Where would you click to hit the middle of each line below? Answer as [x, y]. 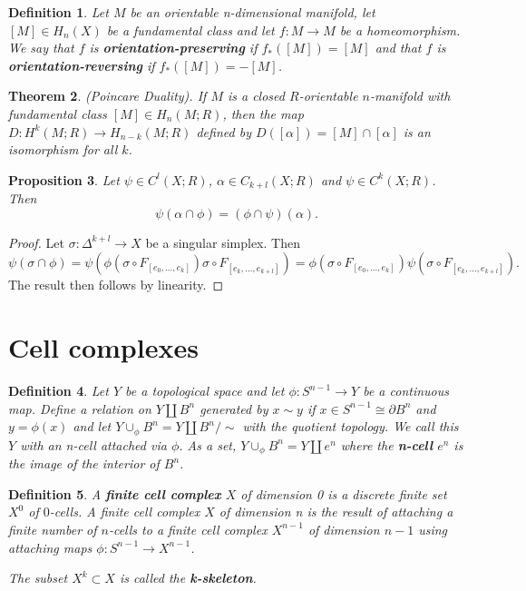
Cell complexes [103, 347]
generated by [234, 408]
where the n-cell [387, 444]
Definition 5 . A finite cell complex [115, 493]
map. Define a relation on [80, 408]
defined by [224, 131]
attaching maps [50, 547]
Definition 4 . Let [58, 391]
